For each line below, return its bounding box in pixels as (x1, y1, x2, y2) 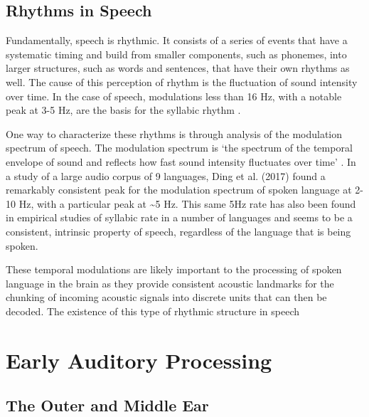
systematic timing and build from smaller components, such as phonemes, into (6, 46, 347, 61)
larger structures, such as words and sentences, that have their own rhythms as (6, 60, 350, 75)
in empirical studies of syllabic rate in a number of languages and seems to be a (6, 210, 353, 225)
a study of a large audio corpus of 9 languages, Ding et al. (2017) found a (6, 168, 326, 183)
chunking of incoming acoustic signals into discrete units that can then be (6, 290, 327, 305)
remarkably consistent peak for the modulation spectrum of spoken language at (6, 182, 352, 197)
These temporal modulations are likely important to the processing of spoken (6, 262, 342, 277)
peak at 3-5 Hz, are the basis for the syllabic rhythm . (6, 102, 241, 117)
